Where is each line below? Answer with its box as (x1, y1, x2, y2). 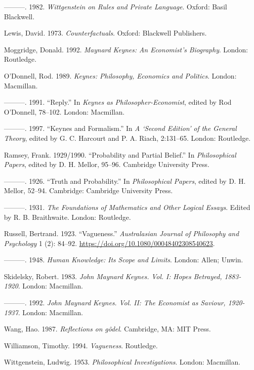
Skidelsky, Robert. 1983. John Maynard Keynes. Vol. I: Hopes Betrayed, (4, 271, 222, 281)
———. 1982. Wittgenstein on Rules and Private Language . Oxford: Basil (4, 1, 227, 11)
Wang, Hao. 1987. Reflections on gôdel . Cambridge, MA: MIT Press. (4, 324, 211, 334)
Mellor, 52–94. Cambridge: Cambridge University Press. (4, 185, 173, 196)
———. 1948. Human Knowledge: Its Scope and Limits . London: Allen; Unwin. (4, 254, 243, 265)
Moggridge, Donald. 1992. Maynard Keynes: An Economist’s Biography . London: (4, 44, 248, 54)
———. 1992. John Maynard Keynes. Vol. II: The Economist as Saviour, (4, 297, 226, 308)
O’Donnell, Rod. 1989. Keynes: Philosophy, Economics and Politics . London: (4, 70, 237, 81)
